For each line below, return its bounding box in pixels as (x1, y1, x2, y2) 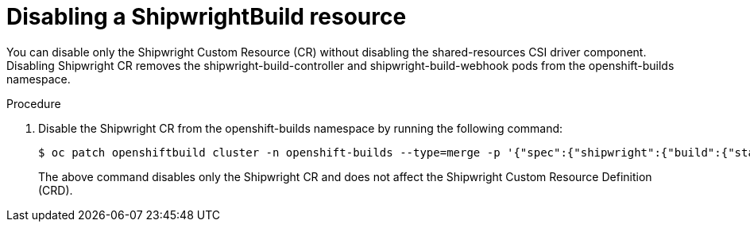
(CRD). (38, 183, 73, 197)
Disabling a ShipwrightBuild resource (6, 3, 407, 30)
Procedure (6, 96, 61, 110)
